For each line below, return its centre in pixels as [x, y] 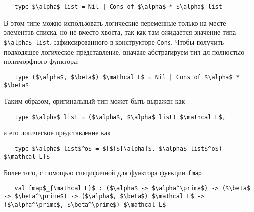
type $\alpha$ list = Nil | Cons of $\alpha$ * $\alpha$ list [118, 7]
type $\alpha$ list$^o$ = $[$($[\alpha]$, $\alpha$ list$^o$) [118, 148]
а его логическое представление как [57, 133]
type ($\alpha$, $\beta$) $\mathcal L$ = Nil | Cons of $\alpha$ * [127, 77]
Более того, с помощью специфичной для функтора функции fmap [103, 172]
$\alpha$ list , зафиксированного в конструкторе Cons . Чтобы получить [114, 42]
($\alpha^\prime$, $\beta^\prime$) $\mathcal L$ [85, 205]
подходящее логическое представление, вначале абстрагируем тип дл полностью [124, 51]
